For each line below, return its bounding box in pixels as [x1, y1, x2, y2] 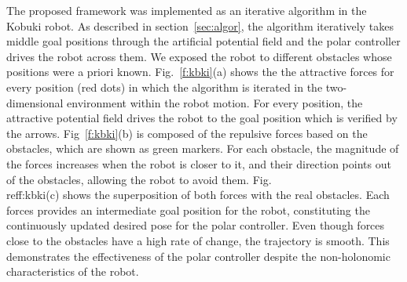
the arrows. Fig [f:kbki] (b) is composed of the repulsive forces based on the [6, 125, 368, 141]
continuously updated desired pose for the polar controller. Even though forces [6, 217, 385, 233]
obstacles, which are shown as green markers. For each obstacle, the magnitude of [6, 140, 399, 157]
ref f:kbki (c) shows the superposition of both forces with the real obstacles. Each [6, 186, 390, 203]
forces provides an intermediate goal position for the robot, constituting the [6, 201, 370, 218]
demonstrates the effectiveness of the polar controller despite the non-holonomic [6, 248, 390, 264]
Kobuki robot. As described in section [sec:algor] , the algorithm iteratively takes [6, 17, 394, 34]
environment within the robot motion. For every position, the [67, 94, 363, 110]
